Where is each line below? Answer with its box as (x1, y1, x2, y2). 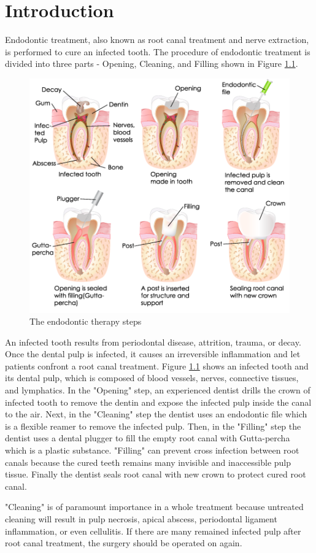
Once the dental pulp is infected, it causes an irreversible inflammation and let (5, 347, 301, 360)
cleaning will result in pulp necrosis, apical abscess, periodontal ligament (5, 512, 277, 525)
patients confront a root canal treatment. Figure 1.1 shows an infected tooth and (5, 359, 309, 372)
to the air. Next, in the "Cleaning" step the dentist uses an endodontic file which (5, 408, 307, 420)
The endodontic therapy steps (29, 315, 142, 328)
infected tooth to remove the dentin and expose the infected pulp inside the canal (5, 395, 312, 408)
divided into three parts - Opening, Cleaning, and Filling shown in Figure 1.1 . (5, 57, 298, 70)
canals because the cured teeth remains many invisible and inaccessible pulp (5, 455, 291, 468)
